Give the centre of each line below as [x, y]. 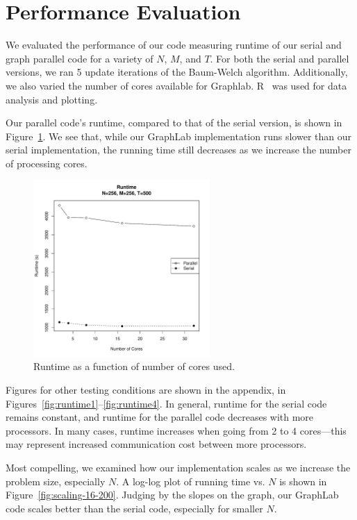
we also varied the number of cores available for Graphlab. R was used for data [176, 85]
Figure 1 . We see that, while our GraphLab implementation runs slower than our [178, 136]
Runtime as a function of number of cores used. [134, 366]
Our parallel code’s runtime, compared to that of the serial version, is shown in [174, 123]
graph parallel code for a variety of [80, 58]
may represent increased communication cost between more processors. [156, 444]
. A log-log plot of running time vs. [191, 481]
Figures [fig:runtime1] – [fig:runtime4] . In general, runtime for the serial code [166, 403]
